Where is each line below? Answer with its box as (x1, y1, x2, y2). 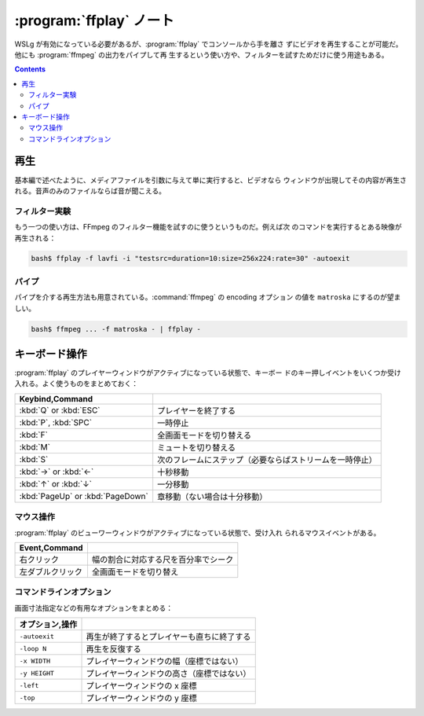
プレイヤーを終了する (157, 405, 236, 416)
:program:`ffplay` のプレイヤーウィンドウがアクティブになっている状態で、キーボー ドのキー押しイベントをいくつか (14, 368, 388, 377)
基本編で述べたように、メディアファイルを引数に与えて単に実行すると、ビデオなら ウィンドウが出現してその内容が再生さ (14, 175, 408, 185)
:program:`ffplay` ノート (14, 12, 174, 29)
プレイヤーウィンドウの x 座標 (86, 681, 197, 692)
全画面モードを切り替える (157, 429, 251, 440)
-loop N (19, 644, 47, 652)
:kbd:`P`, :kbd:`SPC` (19, 417, 93, 428)
